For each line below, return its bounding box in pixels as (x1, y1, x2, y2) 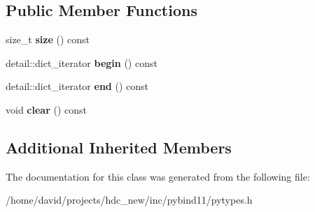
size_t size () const (6, 32, 90, 47)
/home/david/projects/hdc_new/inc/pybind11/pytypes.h (6, 192, 253, 207)
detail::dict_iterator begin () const (6, 55, 157, 70)
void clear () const (6, 102, 87, 116)
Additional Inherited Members (6, 136, 232, 158)
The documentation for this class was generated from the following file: (6, 169, 310, 183)
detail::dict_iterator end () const (6, 79, 148, 93)
